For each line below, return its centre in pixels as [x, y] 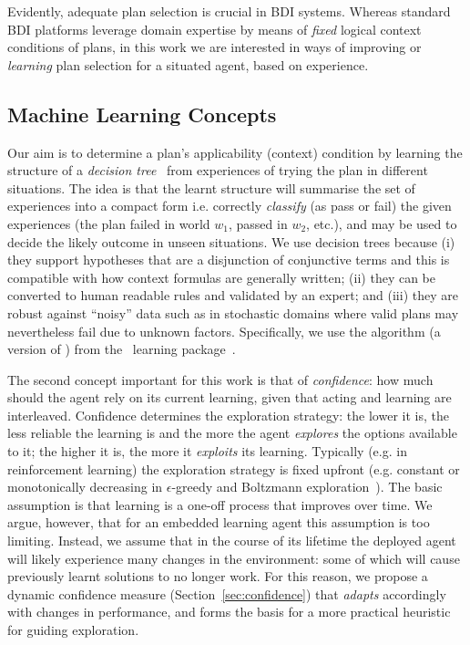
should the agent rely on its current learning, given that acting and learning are [230, 397]
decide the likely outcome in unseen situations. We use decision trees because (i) [231, 241]
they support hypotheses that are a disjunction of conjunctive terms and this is [229, 260]
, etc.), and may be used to [382, 223]
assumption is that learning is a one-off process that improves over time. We [220, 504]
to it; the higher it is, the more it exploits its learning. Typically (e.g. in [207, 451]
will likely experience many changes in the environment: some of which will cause [234, 558]
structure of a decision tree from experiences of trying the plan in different [218, 170]
